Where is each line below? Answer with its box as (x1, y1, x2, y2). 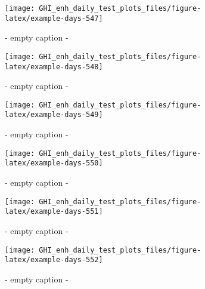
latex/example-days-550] (5, 159, 103, 168)
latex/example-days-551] (5, 207, 103, 216)
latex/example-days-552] (5, 256, 103, 265)
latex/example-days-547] (5, 14, 103, 23)
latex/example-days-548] (5, 62, 103, 71)
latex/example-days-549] (5, 110, 103, 119)
